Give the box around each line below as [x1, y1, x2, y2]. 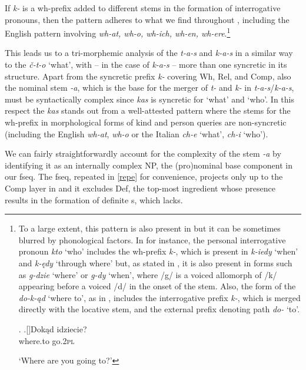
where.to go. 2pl [18, 334, 75, 346]
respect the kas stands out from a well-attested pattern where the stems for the [5, 104, 291, 117]
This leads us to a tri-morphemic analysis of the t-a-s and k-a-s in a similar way [5, 47, 293, 59]
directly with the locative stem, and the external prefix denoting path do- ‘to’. [18, 303, 300, 315]
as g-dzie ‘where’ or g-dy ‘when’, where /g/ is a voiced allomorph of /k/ [18, 268, 277, 280]
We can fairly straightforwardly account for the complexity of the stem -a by [5, 147, 281, 160]
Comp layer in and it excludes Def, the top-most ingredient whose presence [5, 181, 275, 194]
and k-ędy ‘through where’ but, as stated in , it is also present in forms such [18, 256, 292, 269]
